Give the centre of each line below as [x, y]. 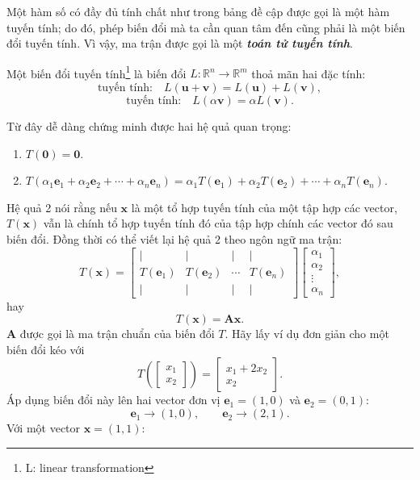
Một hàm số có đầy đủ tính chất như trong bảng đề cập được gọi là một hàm [198, 11]
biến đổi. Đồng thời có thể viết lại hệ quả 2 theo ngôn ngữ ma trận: [174, 239]
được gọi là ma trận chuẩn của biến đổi [117, 334]
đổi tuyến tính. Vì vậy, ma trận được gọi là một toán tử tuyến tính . [180, 43]
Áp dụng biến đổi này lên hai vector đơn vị [113, 400]
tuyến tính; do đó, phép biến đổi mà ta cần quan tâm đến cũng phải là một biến [206, 27]
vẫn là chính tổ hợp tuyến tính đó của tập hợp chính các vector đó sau [218, 223]
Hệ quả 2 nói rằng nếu [62, 207]
